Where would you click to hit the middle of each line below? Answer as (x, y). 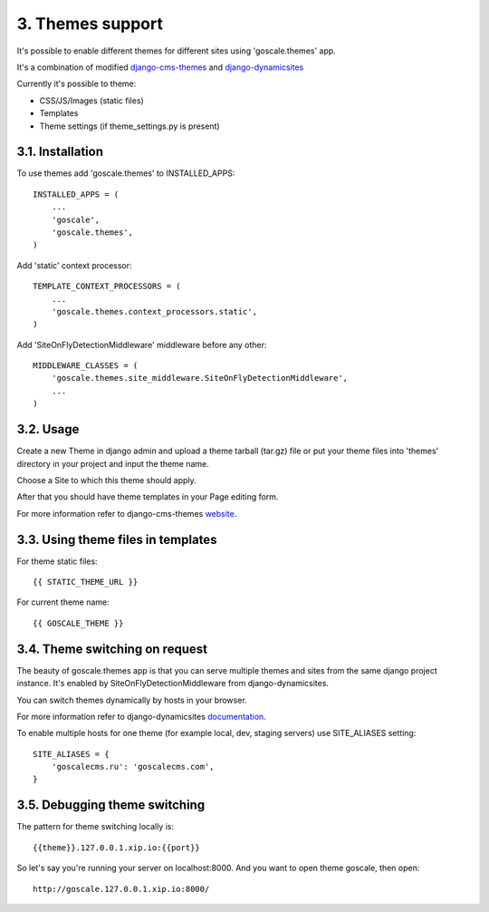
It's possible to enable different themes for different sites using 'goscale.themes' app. (177, 51)
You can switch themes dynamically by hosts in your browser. (132, 700)
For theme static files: (58, 561)
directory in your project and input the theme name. (113, 463)
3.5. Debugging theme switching (111, 805)
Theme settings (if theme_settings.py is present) (130, 126)
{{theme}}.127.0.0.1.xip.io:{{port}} (117, 847)
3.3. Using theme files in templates (117, 539)
